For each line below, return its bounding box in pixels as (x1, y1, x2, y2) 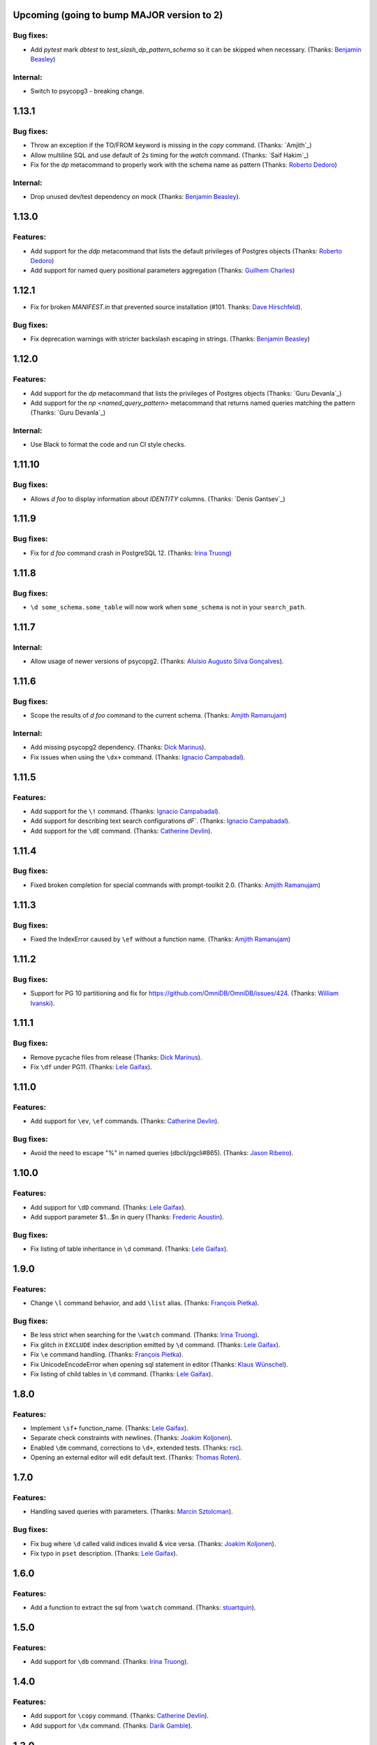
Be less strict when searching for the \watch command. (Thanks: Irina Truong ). (30, 1330, 260, 1339)
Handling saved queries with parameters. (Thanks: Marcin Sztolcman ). (30, 1508, 233, 1516)
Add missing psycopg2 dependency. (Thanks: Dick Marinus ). (30, 743, 206, 752)
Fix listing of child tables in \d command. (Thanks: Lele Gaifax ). (30, 1369, 213, 1378)
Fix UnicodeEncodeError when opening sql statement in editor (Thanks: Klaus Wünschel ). (30, 1360, 288, 1368)
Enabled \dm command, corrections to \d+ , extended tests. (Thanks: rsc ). (30, 1443, 244, 1452)
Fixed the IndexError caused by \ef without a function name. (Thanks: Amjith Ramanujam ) (30, 935, 291, 943)
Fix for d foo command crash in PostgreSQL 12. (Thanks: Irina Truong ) (30, 549, 232, 557)
